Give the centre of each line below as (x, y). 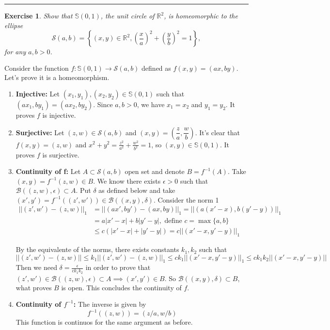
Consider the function (37, 68)
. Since (103, 104)
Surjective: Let (40, 132)
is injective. (59, 115)
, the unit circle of (127, 16)
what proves (34, 288)
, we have (151, 104)
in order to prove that (118, 267)
